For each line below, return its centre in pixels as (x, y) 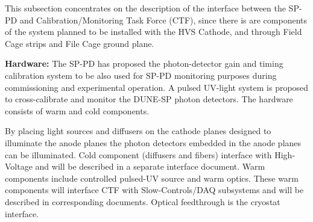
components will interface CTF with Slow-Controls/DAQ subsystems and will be (154, 190)
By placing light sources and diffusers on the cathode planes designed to (138, 131)
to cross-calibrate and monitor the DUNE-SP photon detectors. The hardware (149, 99)
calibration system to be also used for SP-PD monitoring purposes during (141, 75)
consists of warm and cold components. (77, 110)
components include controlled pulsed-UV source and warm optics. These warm (152, 178)
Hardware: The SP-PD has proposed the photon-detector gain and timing (144, 63)
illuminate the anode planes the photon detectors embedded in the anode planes (153, 142)
